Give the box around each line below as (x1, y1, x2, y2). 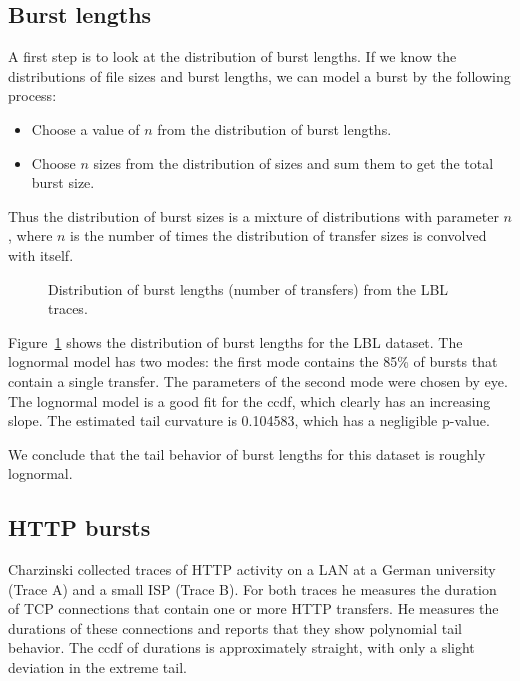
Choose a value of (31, 118, 140, 139)
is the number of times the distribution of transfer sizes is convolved (70, 225, 487, 246)
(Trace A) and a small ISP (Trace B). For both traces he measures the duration (8, 578, 497, 599)
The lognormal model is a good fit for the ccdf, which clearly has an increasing (8, 390, 491, 411)
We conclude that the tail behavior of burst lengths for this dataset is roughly (8, 443, 486, 464)
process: (8, 85, 57, 106)
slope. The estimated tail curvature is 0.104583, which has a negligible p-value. (8, 410, 490, 431)
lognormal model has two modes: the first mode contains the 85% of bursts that (8, 351, 498, 372)
